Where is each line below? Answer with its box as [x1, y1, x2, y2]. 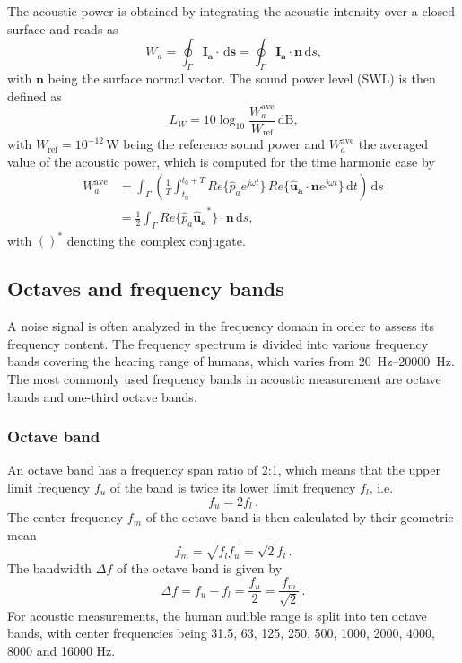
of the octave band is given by [117, 558, 283, 577]
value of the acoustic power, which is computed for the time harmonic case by [7, 152, 435, 170]
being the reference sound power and [123, 135, 325, 153]
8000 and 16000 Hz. [7, 641, 116, 660]
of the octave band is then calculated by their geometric [145, 508, 454, 527]
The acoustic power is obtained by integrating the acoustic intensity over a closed [7, 2, 456, 20]
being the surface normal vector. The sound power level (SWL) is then [48, 68, 436, 87]
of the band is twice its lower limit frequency [109, 478, 356, 497]
